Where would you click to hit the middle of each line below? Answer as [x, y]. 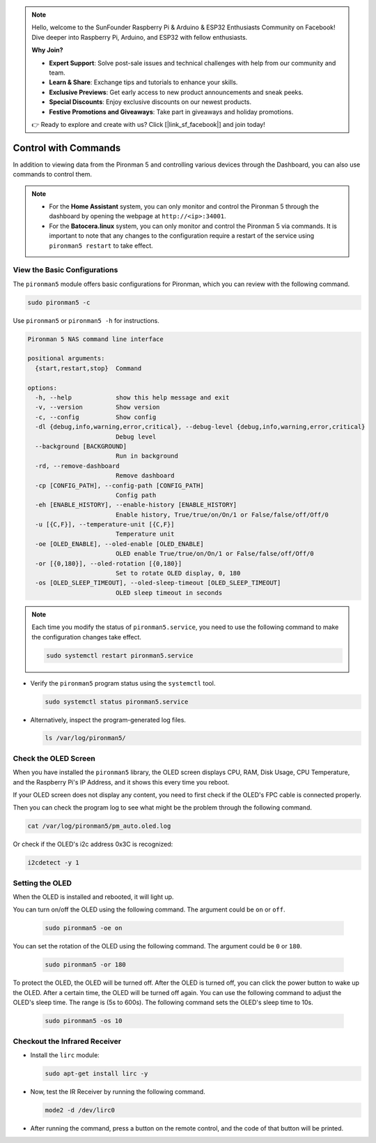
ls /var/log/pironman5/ [86, 738]
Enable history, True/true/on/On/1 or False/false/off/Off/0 [222, 515]
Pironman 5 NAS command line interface [95, 339]
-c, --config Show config [96, 417]
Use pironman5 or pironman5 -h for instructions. [86, 320]
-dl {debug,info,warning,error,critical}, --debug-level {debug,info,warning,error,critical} [200, 427]
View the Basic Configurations [65, 270]
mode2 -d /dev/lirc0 [80, 1110]
